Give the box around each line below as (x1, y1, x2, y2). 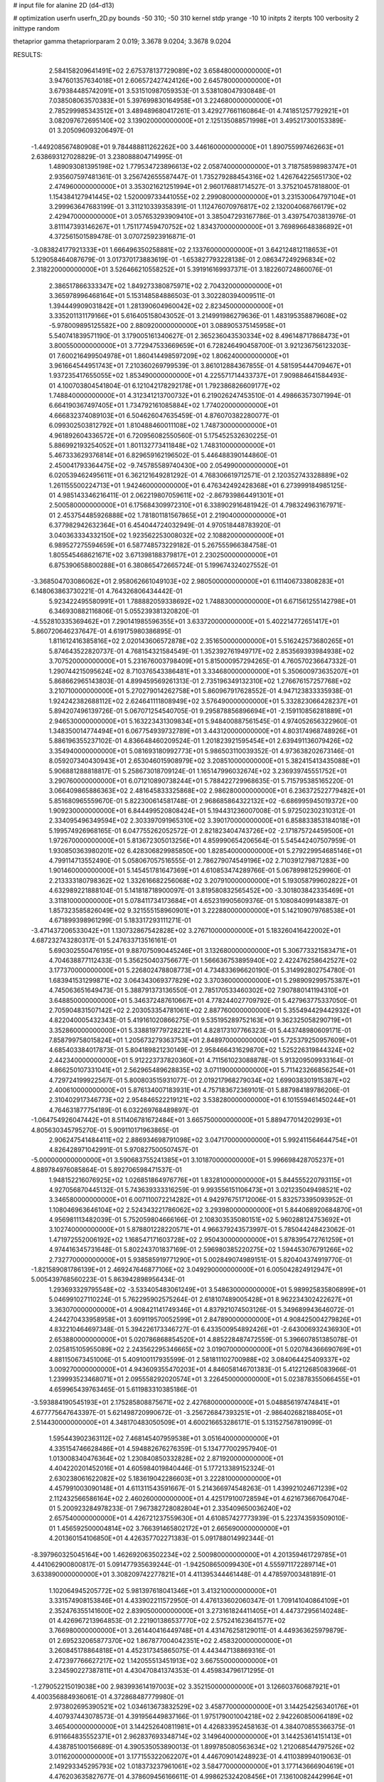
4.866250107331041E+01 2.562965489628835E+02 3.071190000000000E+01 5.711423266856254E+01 (48, 1066, 356, 1074)
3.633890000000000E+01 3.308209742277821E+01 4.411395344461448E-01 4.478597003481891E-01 (31, 1570, 336, 1579)
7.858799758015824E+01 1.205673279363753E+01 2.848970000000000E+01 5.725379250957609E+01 (48, 1036, 357, 1044)
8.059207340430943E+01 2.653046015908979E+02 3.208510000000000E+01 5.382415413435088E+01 (48, 756, 361, 766)
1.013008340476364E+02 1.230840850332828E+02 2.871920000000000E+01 (48, 1454, 284, 1463)
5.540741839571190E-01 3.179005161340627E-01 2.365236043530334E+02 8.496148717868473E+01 (48, 331, 350, 340)
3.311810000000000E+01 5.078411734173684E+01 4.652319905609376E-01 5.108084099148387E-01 (48, 896, 348, 905)
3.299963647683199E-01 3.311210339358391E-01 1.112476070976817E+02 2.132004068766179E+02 (48, 202, 347, 211)
